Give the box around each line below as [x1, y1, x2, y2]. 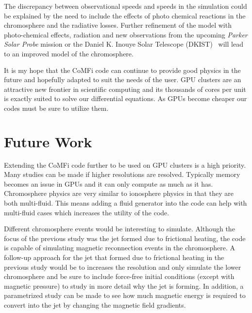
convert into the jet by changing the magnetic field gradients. [4, 299, 186, 310]
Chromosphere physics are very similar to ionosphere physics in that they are [4, 188, 234, 198]
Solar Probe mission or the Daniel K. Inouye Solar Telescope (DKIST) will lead [4, 39, 243, 49]
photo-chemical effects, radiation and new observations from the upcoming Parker [4, 29, 248, 39]
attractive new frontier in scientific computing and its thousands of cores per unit [4, 84, 246, 94]
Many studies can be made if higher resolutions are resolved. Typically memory [4, 169, 240, 179]
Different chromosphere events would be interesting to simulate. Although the [4, 224, 235, 234]
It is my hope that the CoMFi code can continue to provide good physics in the [4, 65, 241, 75]
